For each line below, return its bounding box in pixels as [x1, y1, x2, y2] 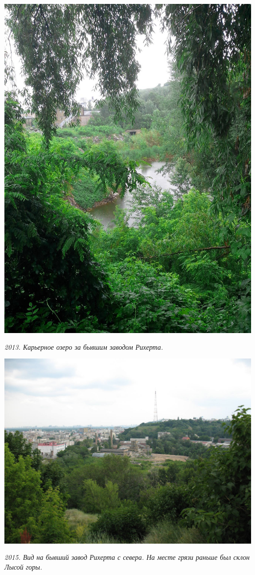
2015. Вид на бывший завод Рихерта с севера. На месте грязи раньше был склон [4, 552, 250, 562]
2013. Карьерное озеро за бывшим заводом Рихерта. [4, 341, 163, 352]
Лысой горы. [4, 561, 43, 572]
